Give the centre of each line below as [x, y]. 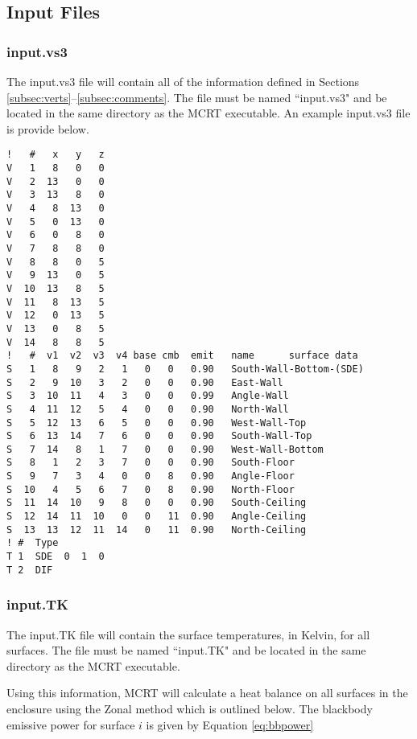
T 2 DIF [30, 570]
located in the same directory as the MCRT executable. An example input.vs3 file [208, 113]
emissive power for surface [71, 724]
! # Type [33, 543]
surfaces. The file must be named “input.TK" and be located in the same [186, 650]
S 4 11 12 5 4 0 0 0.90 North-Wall [148, 409]
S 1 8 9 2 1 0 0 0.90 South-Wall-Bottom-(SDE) [185, 369]
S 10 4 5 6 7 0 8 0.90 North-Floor [151, 489]
